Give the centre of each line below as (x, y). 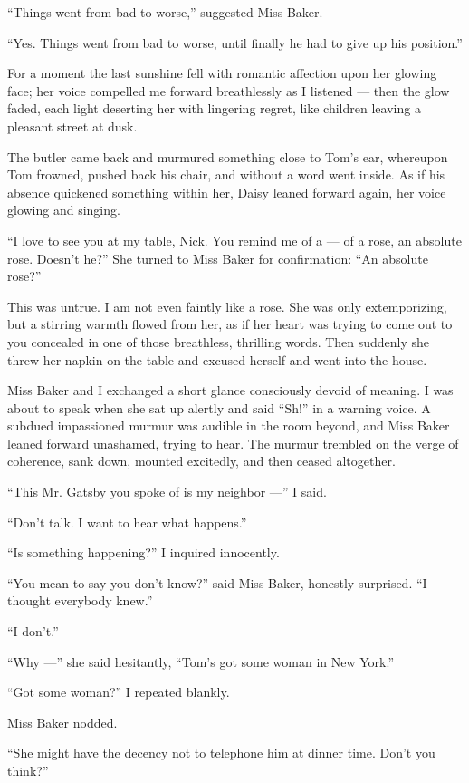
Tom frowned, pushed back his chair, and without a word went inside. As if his (226, 174)
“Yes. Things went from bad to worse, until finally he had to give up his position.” (235, 42)
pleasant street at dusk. (72, 126)
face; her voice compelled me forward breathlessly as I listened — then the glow (229, 90)
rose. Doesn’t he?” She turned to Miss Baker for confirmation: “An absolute (218, 258)
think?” (28, 770)
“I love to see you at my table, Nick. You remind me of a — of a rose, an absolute (234, 240)
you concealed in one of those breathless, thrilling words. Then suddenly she (219, 341)
